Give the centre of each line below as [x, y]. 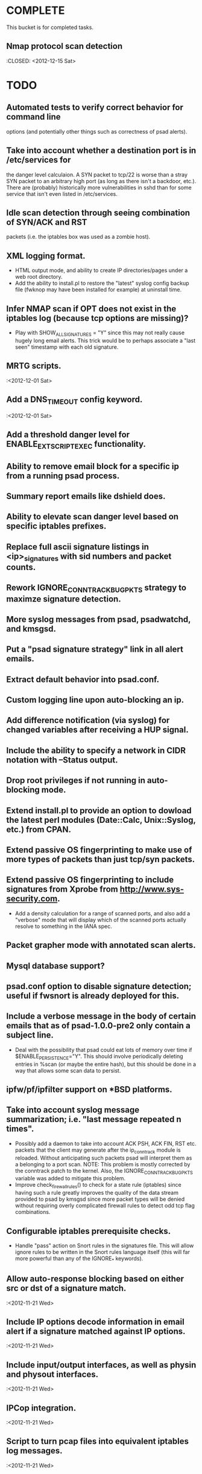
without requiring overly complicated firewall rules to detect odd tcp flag [105, 1206]
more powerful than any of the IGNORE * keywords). [79, 1259]
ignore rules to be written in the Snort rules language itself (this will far [102, 1252]
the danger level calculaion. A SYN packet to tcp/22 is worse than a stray [97, 174]
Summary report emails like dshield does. [86, 496]
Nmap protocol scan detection [64, 46]
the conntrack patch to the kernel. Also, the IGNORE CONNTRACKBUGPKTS [104, 1171]
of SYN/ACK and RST [47, 222]
